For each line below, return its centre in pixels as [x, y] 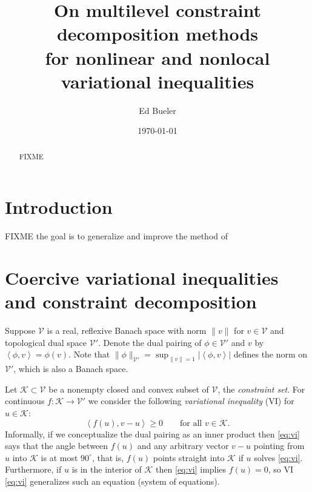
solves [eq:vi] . [278, 457]
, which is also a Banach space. [71, 369]
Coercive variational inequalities [142, 278]
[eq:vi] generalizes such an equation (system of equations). [112, 481]
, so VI [281, 469]
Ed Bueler [158, 110]
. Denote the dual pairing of [150, 342]
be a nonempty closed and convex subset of [129, 389]
